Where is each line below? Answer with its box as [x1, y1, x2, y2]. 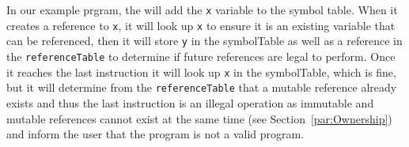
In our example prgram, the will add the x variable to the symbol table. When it [6, 2, 398, 17]
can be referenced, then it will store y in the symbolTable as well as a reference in [6, 32, 403, 49]
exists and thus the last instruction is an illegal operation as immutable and [6, 94, 374, 111]
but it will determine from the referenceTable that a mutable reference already [6, 79, 397, 96]
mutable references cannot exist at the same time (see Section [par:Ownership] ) [6, 110, 392, 126]
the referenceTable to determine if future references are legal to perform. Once [6, 47, 396, 64]
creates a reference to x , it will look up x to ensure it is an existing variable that [6, 17, 396, 33]
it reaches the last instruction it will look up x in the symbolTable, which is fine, [6, 63, 396, 80]
